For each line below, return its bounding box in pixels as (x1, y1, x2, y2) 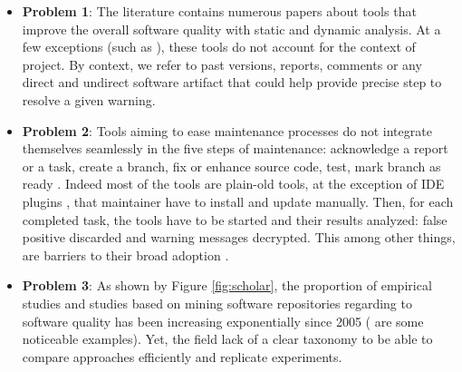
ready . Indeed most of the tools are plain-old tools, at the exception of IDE (22, 174, 445, 193)
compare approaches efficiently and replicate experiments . (22, 347, 342, 366)
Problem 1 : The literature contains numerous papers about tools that (22, 2, 417, 20)
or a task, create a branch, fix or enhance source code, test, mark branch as (22, 156, 441, 175)
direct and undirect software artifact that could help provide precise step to (22, 73, 442, 92)
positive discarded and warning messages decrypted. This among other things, (22, 228, 456, 247)
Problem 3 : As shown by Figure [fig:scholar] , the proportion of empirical (22, 276, 432, 295)
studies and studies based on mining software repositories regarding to (22, 293, 412, 312)
